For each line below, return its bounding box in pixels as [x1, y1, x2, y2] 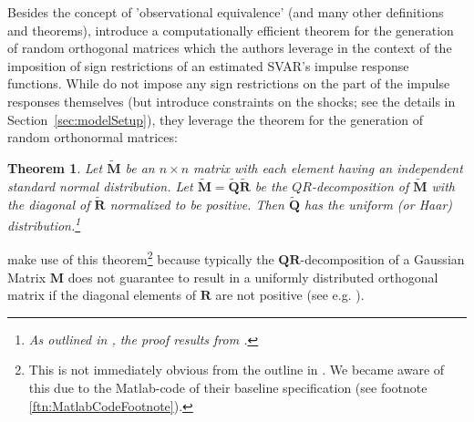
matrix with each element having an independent [193, 158, 463, 177]
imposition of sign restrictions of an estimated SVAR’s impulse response [7, 56, 409, 75]
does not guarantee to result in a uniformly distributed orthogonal [67, 267, 438, 286]
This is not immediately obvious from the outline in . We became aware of [28, 360, 445, 379]
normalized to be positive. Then [109, 194, 284, 213]
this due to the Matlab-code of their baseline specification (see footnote [28, 378, 428, 397]
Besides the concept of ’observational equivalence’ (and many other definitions [7, 3, 444, 21]
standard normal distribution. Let [7, 176, 193, 195]
